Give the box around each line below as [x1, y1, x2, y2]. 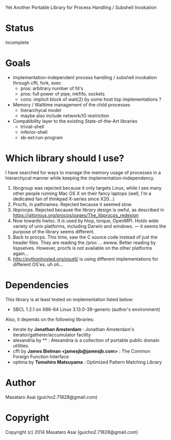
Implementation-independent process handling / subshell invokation [12, 74, 157, 80]
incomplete [5, 39, 29, 45]
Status [5, 23, 34, 34]
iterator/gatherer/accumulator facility [12, 332, 91, 338]
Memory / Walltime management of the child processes [12, 101, 130, 107]
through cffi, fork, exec [12, 80, 62, 86]
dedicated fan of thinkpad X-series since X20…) [12, 195, 115, 202]
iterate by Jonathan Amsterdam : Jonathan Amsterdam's [12, 326, 135, 332]
